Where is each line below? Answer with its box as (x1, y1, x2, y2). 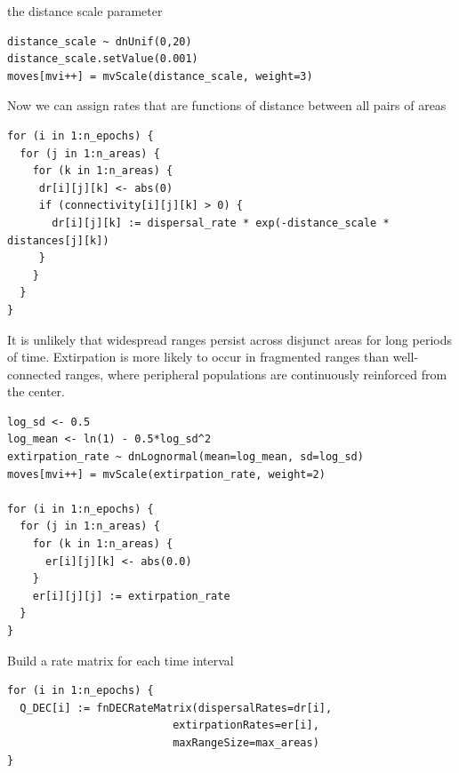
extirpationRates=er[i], (173, 719, 319, 732)
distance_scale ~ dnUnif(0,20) (7, 35, 192, 48)
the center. (7, 382, 65, 401)
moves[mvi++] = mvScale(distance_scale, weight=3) (7, 69, 313, 83)
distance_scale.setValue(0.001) (7, 52, 198, 66)
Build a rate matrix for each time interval (7, 650, 234, 669)
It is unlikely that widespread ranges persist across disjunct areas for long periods (7, 330, 452, 348)
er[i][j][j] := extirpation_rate (32, 589, 230, 602)
